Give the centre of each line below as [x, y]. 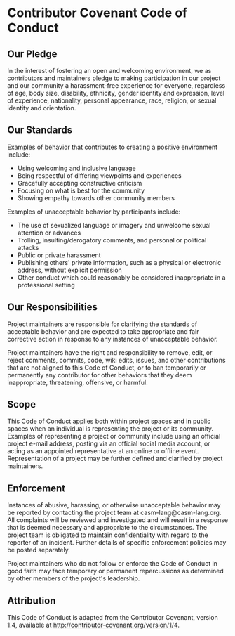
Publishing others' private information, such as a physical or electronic [119, 262]
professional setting [46, 285]
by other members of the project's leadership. [74, 578]
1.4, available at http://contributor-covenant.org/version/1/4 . [94, 625]
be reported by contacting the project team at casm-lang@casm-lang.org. [114, 513]
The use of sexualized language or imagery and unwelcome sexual [114, 225]
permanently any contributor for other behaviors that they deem [100, 375]
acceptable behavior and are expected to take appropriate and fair [103, 331]
